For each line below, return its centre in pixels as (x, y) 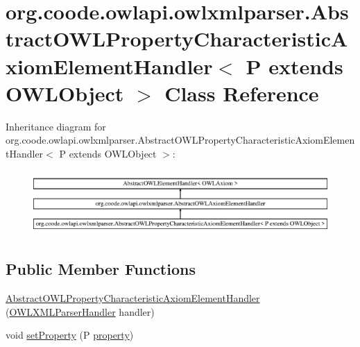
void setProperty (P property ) (70, 335)
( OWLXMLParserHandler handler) (80, 311)
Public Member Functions (101, 269)
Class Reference (242, 93)
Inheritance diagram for (56, 126)
